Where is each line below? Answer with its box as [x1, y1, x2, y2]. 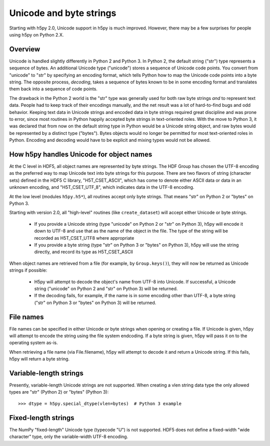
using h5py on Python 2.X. [9, 31, 64, 37]
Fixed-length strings [9, 414, 74, 422]
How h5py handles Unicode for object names [9, 150, 152, 158]
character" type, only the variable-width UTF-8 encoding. [9, 434, 128, 440]
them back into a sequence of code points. [9, 86, 97, 92]
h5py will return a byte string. [9, 356, 70, 362]
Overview [9, 45, 40, 53]
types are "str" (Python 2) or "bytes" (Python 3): [9, 389, 109, 395]
